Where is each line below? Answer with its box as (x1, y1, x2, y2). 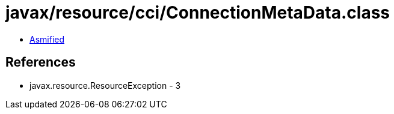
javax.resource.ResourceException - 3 (29, 80, 181, 91)
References (5, 55, 76, 70)
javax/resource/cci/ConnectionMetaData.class (5, 2, 390, 23)
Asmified (29, 34, 65, 44)
